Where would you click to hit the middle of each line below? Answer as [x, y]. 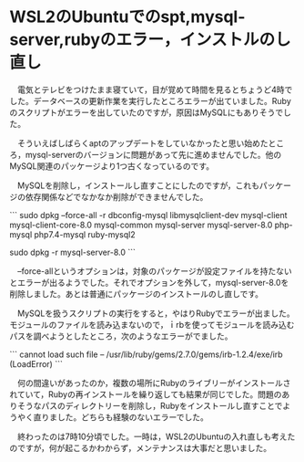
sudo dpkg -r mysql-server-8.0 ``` [73, 252]
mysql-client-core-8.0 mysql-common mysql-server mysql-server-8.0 [141, 225]
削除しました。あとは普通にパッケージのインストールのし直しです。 [137, 294]
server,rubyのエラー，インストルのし [150, 40]
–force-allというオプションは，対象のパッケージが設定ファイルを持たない [155, 271]
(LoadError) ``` [36, 363]
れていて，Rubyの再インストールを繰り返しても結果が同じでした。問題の [146, 394]
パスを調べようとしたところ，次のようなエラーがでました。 [121, 336]
